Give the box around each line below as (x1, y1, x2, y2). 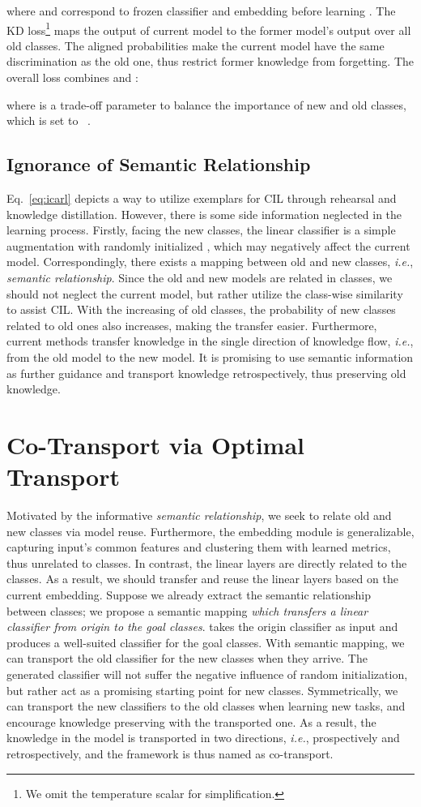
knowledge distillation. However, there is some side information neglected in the (6, 205, 402, 222)
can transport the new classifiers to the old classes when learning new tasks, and (6, 698, 406, 715)
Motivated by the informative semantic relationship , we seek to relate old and (6, 507, 392, 524)
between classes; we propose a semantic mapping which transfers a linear (6, 602, 368, 619)
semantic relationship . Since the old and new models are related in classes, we (6, 268, 393, 285)
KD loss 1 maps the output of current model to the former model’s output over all (6, 19, 411, 38)
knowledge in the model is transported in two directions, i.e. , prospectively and (6, 729, 400, 746)
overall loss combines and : (6, 69, 138, 86)
